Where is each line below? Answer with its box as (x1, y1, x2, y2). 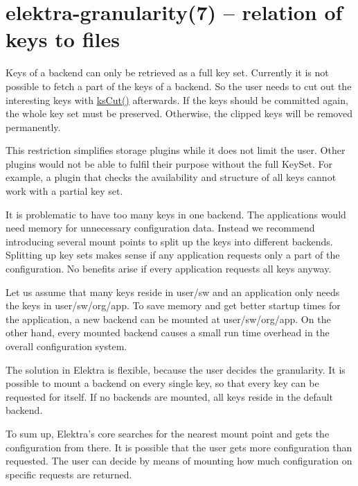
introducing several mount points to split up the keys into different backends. (6, 234, 333, 248)
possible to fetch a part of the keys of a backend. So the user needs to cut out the (6, 78, 352, 93)
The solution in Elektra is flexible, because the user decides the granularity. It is (6, 362, 346, 376)
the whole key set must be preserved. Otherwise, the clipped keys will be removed (6, 106, 352, 121)
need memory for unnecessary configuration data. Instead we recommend (6, 220, 315, 235)
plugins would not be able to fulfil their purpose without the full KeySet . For (6, 156, 332, 171)
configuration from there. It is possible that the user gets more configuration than (6, 440, 352, 454)
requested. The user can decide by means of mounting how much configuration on (6, 453, 352, 468)
